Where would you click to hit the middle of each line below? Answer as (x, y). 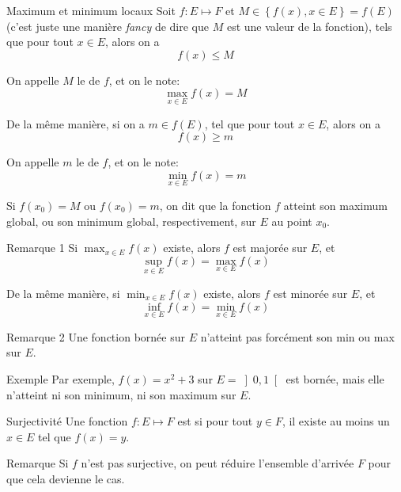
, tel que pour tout (250, 123)
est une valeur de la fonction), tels (309, 26)
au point (292, 221)
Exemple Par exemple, (61, 379)
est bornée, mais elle (335, 379)
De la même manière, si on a (76, 123)
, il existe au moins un (336, 421)
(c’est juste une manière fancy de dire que (108, 26)
